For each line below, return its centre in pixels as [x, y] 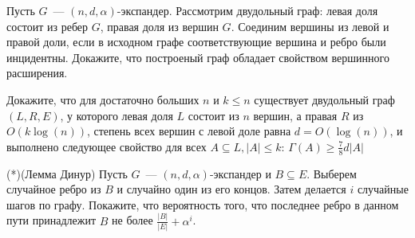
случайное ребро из [54, 189]
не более [132, 220]
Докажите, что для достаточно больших [103, 99]
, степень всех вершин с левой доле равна [189, 131]
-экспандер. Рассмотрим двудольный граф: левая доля [247, 10]
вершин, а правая [295, 115]
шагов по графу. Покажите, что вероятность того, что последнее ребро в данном [203, 204]
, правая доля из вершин [159, 26]
